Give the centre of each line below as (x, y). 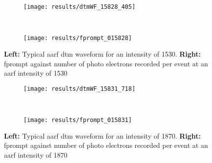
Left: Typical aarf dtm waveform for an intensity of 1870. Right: (103, 135)
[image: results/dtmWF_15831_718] (80, 89)
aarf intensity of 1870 (36, 154)
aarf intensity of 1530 (36, 73)
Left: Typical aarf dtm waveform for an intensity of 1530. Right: (103, 53)
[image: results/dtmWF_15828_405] (80, 7)
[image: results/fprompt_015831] (78, 120)
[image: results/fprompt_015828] (78, 38)
